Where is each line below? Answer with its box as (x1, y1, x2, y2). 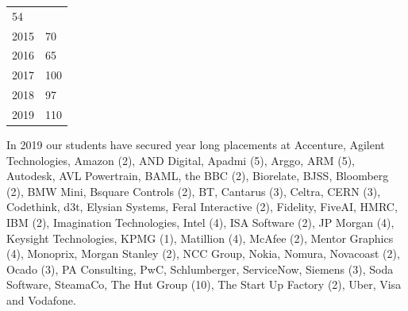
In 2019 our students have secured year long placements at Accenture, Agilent (6, 136, 385, 153)
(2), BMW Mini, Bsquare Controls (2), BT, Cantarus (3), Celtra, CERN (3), (6, 182, 381, 199)
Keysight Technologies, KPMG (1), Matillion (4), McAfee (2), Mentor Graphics (6, 229, 394, 246)
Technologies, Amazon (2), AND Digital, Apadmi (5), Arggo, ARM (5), (6, 152, 355, 168)
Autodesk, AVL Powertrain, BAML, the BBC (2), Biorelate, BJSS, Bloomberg (6, 167, 389, 184)
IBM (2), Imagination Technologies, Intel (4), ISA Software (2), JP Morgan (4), (6, 214, 395, 231)
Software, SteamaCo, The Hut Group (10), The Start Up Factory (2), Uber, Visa (6, 276, 402, 293)
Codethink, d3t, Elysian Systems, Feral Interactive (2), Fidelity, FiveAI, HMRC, (6, 198, 398, 215)
